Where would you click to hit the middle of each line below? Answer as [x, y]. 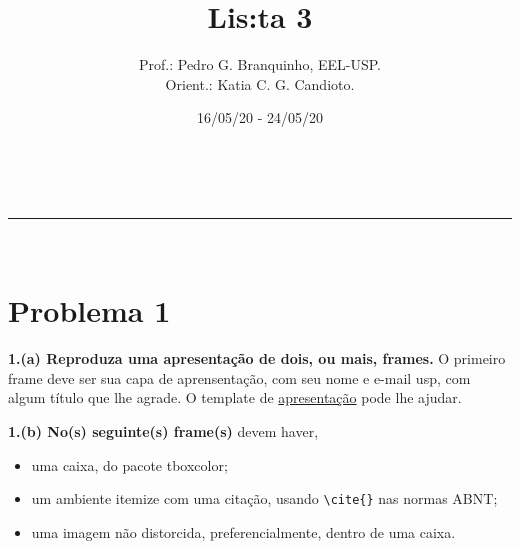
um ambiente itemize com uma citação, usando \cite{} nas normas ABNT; [264, 498]
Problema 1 [89, 310]
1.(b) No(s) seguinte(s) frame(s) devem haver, [163, 431]
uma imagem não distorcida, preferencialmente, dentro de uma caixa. [243, 531]
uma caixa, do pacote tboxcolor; [129, 464]
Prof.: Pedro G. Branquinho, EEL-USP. [260, 64]
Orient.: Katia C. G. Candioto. [260, 83]
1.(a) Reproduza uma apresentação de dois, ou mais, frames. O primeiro [257, 358]
